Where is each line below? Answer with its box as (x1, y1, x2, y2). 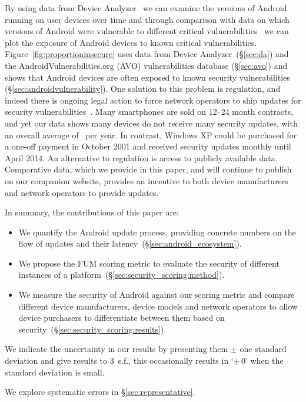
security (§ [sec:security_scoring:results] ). (18, 323, 167, 335)
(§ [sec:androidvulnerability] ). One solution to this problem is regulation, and (5, 82, 281, 95)
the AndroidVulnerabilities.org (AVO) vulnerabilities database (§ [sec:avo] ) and (5, 59, 288, 71)
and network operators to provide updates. (5, 186, 159, 198)
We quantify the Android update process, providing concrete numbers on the (18, 225, 296, 238)
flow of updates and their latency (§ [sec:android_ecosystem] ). (18, 237, 242, 250)
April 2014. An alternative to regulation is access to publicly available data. (5, 151, 278, 164)
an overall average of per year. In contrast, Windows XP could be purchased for (5, 128, 297, 141)
